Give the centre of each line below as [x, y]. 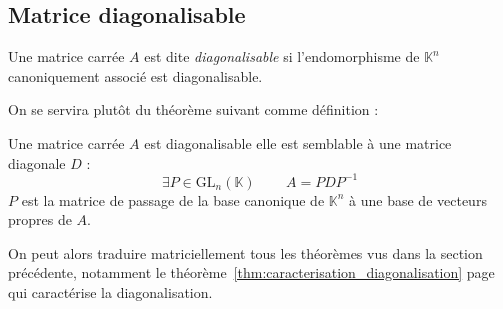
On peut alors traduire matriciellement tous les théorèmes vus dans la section [245, 252]
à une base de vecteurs [418, 199]
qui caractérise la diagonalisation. [110, 292]
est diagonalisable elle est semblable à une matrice [298, 142]
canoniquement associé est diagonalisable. [135, 75]
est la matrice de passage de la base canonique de [173, 199]
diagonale [37, 162]
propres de [40, 219]
